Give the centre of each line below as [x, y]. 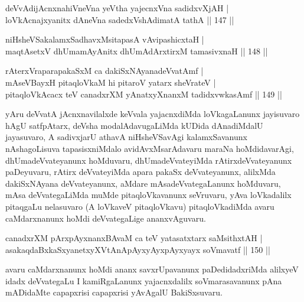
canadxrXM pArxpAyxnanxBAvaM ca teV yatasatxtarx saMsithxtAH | [134, 238]
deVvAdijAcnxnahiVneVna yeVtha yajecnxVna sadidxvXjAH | [117, 8]
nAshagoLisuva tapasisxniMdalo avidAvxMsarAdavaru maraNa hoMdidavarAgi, [150, 148]
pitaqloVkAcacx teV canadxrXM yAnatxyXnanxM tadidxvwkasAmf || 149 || [144, 94]
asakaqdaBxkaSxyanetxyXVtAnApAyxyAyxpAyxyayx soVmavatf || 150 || [138, 249]
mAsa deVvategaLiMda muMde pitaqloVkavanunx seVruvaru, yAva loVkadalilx [148, 195]
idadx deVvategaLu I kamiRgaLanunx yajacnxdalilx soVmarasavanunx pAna [144, 280]
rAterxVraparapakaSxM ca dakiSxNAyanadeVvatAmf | [104, 71]
